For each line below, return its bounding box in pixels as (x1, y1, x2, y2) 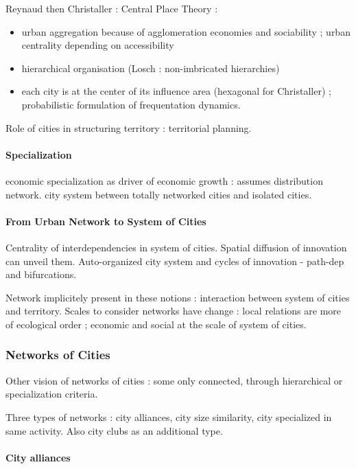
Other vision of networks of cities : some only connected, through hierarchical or (5, 373, 343, 387)
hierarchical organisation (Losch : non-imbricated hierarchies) (21, 60, 280, 75)
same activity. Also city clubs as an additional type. (5, 423, 223, 437)
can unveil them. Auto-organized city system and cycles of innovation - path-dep (5, 253, 344, 268)
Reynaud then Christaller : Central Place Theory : (5, 1, 218, 15)
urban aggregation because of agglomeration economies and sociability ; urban (21, 24, 351, 38)
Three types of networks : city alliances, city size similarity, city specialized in (5, 409, 332, 424)
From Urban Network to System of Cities (5, 214, 206, 228)
